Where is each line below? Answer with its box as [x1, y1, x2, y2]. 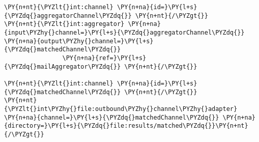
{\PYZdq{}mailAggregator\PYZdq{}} [4, 63, 121, 70]
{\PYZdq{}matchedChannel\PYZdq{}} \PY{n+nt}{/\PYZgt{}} [4, 88, 197, 96]
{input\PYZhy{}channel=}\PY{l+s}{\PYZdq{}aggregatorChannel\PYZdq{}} [4, 29, 245, 36]
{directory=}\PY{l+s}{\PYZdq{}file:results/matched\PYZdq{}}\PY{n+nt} [4, 122, 248, 130]
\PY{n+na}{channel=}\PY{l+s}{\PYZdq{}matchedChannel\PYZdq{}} [4, 113, 219, 121]
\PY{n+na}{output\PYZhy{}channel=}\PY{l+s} [4, 37, 154, 45]
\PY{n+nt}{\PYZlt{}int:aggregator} [4, 20, 125, 28]
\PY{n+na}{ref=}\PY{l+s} [62, 54, 147, 62]
